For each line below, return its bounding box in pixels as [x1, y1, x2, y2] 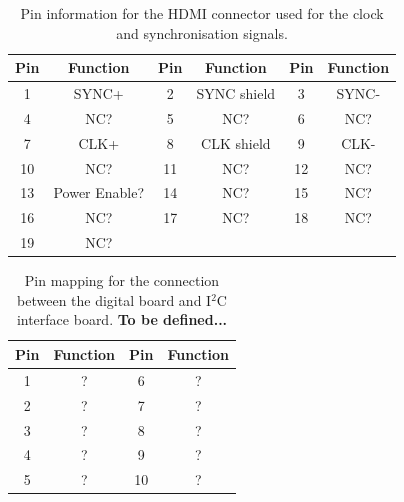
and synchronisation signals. [116, 22, 288, 43]
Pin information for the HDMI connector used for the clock [20, 3, 384, 23]
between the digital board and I [17, 289, 212, 310]
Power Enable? [53, 182, 145, 203]
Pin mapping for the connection [24, 270, 220, 291]
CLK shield [201, 132, 271, 153]
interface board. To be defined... [16, 309, 228, 330]
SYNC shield [196, 83, 276, 104]
